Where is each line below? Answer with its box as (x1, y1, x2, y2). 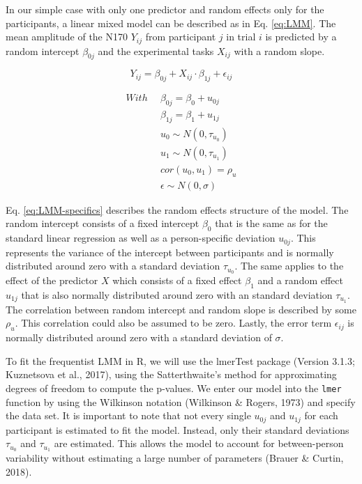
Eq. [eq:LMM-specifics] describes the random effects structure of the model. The (6, 202, 349, 217)
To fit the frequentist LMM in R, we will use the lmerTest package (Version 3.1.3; (6, 353, 355, 368)
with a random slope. (234, 43, 325, 58)
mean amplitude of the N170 (6, 29, 128, 44)
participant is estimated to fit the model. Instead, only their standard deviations (6, 422, 349, 437)
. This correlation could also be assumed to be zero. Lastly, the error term (15, 315, 332, 330)
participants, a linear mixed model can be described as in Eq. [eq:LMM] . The (6, 15, 336, 30)
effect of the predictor (6, 273, 98, 288)
